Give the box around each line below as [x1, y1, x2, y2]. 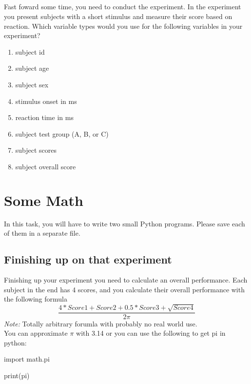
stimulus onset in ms [15, 96, 77, 106]
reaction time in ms [15, 112, 74, 122]
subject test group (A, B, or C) [15, 128, 109, 139]
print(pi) [4, 370, 30, 381]
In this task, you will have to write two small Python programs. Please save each [4, 218, 245, 228]
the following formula [4, 294, 67, 304]
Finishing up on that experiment [4, 252, 172, 267]
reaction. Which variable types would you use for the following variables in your [4, 20, 243, 31]
